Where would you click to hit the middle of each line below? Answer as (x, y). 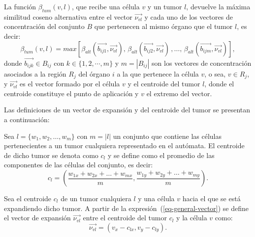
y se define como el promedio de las (161, 155)
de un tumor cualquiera (96, 198)
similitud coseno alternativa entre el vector (68, 16)
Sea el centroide (28, 198)
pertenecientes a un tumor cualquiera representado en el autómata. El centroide (124, 145)
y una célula (156, 198)
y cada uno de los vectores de (189, 16)
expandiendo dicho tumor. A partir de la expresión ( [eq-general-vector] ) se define (127, 208)
